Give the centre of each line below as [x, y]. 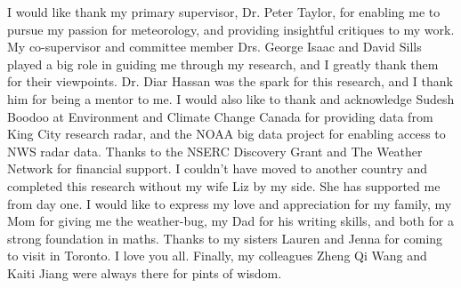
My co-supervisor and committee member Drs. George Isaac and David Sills [214, 47]
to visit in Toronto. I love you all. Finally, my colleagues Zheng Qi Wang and [217, 256]
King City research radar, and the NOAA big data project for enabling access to [226, 134]
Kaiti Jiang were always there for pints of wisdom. [145, 272]
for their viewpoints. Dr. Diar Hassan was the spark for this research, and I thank [230, 81]
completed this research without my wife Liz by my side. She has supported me [224, 185]
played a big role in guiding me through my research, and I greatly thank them [223, 64]
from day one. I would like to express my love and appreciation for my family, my [230, 203]
